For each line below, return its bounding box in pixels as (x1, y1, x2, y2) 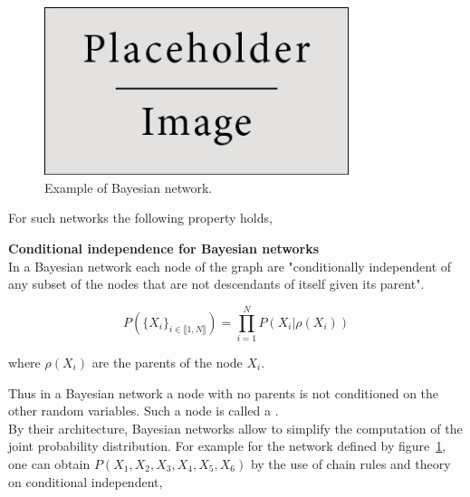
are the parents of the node (91, 352, 243, 371)
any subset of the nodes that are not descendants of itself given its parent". (8, 274, 425, 293)
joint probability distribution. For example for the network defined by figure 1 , (8, 436, 446, 455)
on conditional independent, (8, 472, 163, 491)
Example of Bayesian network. (44, 177, 213, 196)
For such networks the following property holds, (8, 208, 273, 227)
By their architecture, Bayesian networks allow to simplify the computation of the (8, 418, 463, 437)
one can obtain (8, 454, 91, 473)
